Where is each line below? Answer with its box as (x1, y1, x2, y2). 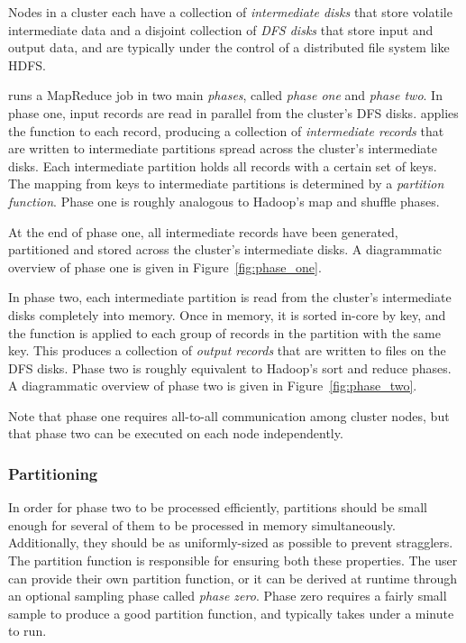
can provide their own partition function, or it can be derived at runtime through (8, 568, 458, 587)
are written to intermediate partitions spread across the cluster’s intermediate (8, 139, 437, 158)
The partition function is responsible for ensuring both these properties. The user (8, 551, 458, 570)
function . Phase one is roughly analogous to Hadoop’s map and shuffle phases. (8, 191, 440, 210)
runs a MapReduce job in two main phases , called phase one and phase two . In (8, 86, 443, 105)
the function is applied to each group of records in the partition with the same (8, 323, 441, 342)
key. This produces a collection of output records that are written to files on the (8, 341, 446, 360)
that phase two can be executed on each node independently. (8, 424, 343, 443)
